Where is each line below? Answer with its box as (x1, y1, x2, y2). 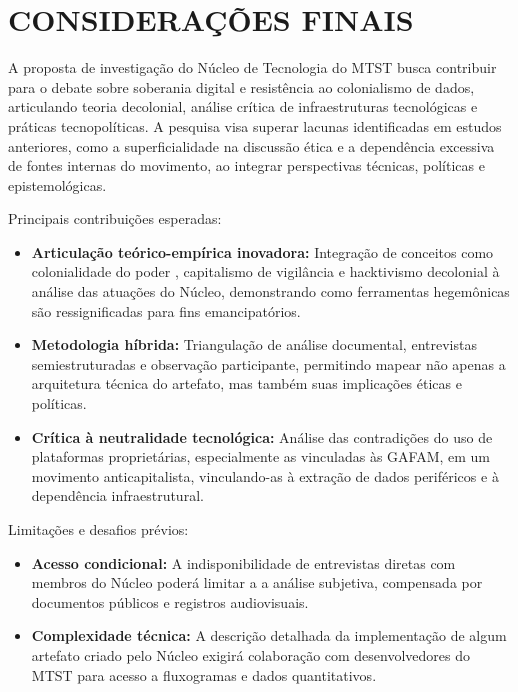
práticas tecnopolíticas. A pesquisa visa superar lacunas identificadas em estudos (8, 115, 502, 136)
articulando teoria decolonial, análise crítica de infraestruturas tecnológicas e (8, 96, 478, 117)
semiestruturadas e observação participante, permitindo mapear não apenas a (31, 353, 506, 374)
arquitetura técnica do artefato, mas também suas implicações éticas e (31, 373, 462, 394)
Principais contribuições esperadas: (8, 208, 222, 229)
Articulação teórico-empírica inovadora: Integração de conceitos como (31, 241, 494, 262)
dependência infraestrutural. (31, 485, 204, 506)
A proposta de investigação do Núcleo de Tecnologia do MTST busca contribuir (8, 57, 497, 78)
